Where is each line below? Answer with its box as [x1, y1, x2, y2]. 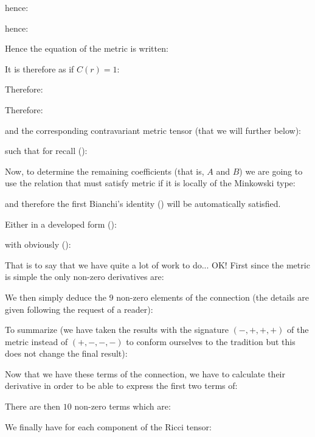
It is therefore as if [5, 62, 74, 75]
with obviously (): [5, 238, 71, 251]
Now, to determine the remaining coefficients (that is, [5, 164, 204, 177]
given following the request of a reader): [5, 302, 153, 315]
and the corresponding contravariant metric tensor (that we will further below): [5, 124, 301, 136]
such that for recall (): [5, 144, 88, 157]
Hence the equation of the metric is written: [5, 42, 168, 55]
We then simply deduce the [5, 290, 106, 303]
